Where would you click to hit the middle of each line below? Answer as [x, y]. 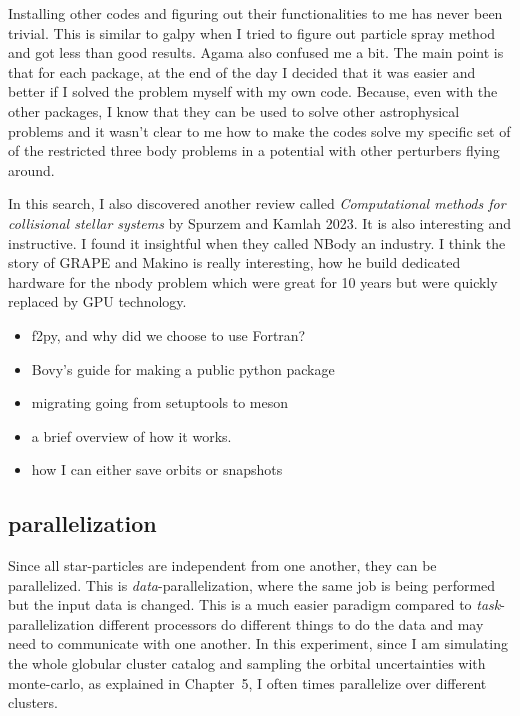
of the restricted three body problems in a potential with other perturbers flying [254, 150]
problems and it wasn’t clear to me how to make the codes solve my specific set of [259, 130]
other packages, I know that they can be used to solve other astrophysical [234, 110]
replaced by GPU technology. [97, 301]
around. [31, 169]
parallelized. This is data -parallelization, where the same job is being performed [252, 584]
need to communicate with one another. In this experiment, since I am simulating [258, 643]
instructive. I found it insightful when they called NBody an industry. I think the [257, 242]
